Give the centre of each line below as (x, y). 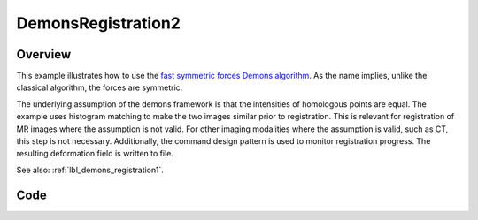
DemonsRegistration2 (99, 23)
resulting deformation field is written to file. (95, 154)
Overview (44, 54)
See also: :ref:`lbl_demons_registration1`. (90, 170)
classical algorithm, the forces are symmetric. (100, 87)
